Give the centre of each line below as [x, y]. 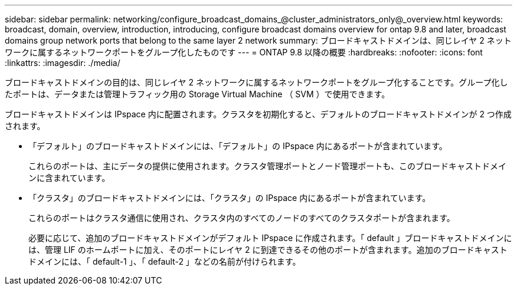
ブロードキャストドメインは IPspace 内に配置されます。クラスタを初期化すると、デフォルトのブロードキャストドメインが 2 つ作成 [258, 114]
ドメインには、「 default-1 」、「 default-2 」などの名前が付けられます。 [165, 261]
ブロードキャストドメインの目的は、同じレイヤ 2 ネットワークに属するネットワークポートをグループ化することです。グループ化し [256, 82]
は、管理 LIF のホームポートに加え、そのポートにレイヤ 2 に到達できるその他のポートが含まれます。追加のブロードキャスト [268, 250]
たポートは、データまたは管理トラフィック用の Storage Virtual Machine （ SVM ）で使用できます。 [197, 94]
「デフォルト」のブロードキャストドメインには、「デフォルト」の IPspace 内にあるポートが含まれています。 [238, 146]
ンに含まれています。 [69, 178]
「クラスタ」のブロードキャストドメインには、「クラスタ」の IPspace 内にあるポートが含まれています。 [230, 198]
